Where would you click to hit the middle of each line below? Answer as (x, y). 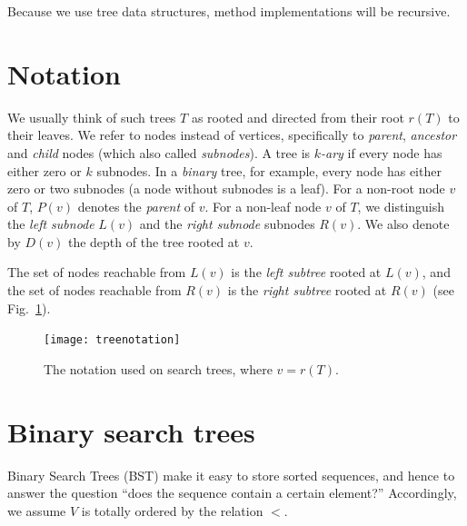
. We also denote (403, 224)
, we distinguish (401, 206)
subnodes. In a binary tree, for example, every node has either (269, 170)
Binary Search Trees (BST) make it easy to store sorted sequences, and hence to (231, 475)
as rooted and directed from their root (298, 117)
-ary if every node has (382, 152)
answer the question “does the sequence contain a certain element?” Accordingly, (232, 493)
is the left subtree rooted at (306, 272)
